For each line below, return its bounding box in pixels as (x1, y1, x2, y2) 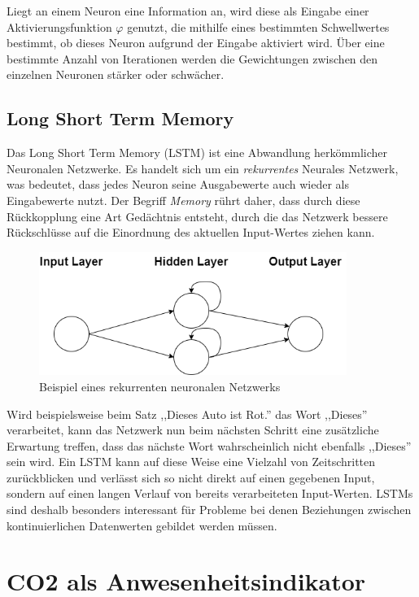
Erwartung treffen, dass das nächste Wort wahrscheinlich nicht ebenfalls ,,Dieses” (7, 437, 412, 454)
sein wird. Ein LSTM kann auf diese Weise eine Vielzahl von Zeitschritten (7, 453, 376, 470)
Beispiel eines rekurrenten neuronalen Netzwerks (39, 377, 281, 394)
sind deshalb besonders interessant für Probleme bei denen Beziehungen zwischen (7, 501, 412, 518)
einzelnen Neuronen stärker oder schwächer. (7, 66, 225, 83)
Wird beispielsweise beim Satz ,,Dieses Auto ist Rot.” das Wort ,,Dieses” (7, 405, 368, 422)
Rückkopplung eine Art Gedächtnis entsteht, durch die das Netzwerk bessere (7, 207, 388, 224)
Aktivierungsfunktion (7, 18, 112, 35)
